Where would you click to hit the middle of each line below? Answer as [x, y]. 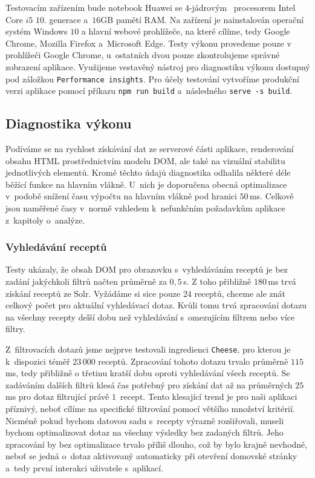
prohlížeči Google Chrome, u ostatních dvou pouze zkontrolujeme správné [143, 55]
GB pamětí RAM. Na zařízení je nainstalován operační [202, 19]
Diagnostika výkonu [69, 123]
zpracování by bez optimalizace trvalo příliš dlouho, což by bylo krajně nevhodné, [157, 444]
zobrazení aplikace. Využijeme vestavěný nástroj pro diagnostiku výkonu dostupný [158, 66]
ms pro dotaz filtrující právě [57, 397]
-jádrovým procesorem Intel [242, 7]
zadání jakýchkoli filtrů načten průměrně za [86, 281]
